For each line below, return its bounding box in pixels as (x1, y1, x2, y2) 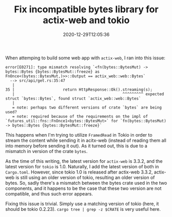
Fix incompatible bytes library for (14, 4, 159, 15)
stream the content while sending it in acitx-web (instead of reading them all (5, 137, 167, 143)
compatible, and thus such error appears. (5, 190, 93, 197)
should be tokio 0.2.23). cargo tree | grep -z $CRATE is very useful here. (5, 206, 161, 212)
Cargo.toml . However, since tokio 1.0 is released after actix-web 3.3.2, (5, 169, 153, 175)
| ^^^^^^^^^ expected (12, 91, 164, 97)
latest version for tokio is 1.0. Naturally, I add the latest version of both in (5, 163, 159, 169)
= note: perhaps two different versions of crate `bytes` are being (12, 105, 162, 110)
